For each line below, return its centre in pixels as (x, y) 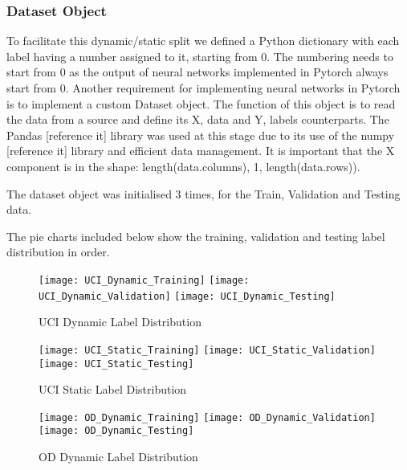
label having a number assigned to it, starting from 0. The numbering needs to (200, 56)
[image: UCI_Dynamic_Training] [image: (144, 280)
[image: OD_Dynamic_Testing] (116, 431)
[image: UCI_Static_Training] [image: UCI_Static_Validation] (207, 350)
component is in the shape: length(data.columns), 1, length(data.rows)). (183, 166)
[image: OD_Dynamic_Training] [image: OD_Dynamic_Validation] (207, 417)
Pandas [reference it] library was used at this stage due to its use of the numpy (201, 135)
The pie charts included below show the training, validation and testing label (196, 236)
